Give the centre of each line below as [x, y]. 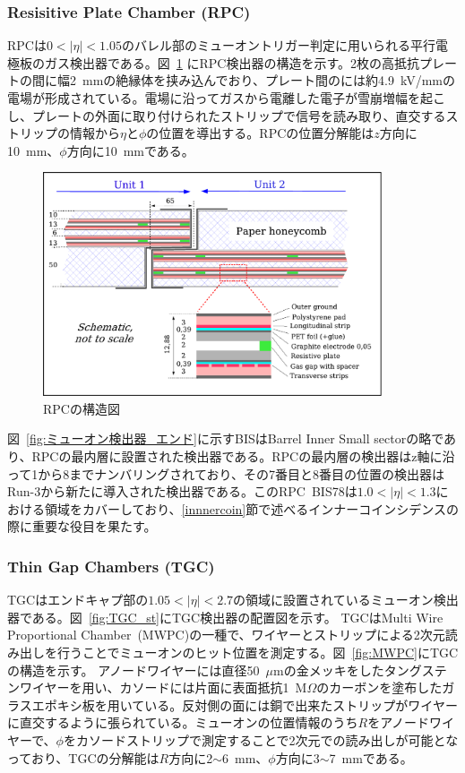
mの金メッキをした [329, 670]
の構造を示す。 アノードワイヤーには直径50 [133, 670]
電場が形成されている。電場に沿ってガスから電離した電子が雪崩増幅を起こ [226, 98]
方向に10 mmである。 [130, 150]
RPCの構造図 [82, 408]
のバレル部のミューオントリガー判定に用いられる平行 [278, 45]
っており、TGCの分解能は [83, 757]
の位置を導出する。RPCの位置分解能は [260, 133]
